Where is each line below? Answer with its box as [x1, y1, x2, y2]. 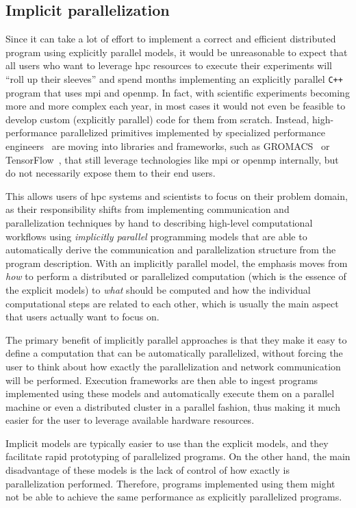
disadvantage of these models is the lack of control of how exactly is [5, 463, 290, 477]
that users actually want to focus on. [5, 309, 160, 324]
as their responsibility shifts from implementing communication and [5, 202, 290, 216]
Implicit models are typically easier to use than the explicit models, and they [5, 435, 329, 450]
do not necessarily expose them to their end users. [5, 166, 216, 180]
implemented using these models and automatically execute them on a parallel [5, 386, 335, 401]
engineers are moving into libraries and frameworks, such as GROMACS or [5, 139, 330, 153]
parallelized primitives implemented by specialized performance [60, 125, 326, 140]
